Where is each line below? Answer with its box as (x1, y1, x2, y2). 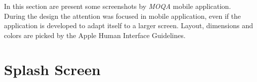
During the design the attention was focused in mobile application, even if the (4, 10, 241, 21)
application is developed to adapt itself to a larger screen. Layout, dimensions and (4, 20, 253, 31)
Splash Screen (4, 59, 101, 79)
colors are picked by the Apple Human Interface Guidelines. (4, 30, 186, 40)
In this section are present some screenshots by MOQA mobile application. (4, 1, 231, 11)
